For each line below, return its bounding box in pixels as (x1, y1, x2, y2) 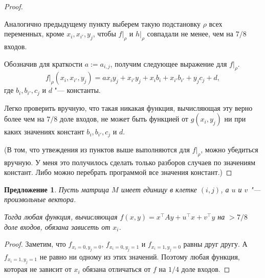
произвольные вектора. (4, 194, 76, 205)
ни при (224, 113, 246, 124)
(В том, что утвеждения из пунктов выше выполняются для (4, 144, 190, 154)
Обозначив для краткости (4, 58, 82, 69)
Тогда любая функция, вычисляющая (4, 211, 118, 222)
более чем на (4, 113, 45, 124)
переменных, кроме (4, 28, 64, 39)
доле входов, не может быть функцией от (59, 113, 188, 124)
